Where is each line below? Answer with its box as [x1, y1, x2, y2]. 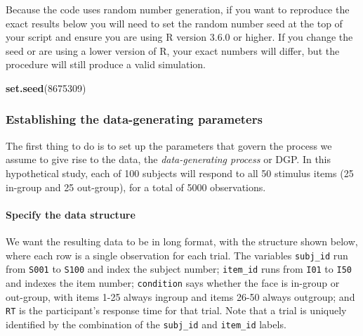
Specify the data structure [6, 207, 136, 221]
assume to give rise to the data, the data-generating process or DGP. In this [6, 152, 331, 167]
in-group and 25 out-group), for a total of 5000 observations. [6, 179, 266, 194]
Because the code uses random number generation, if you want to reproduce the [6, 2, 350, 16]
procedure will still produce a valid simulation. [6, 57, 206, 72]
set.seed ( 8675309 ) [6, 80, 86, 95]
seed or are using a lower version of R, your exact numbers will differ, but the [6, 43, 340, 58]
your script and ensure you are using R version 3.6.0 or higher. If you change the [6, 30, 353, 44]
